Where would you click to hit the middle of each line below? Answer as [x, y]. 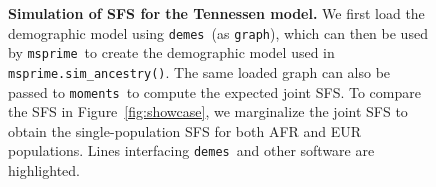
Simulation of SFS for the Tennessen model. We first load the [216, 13]
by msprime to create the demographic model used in [171, 52]
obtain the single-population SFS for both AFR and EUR [185, 130]
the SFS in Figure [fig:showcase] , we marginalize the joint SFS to [208, 111]
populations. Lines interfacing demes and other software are [191, 150]
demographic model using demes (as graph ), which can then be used [218, 32]
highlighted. [44, 170]
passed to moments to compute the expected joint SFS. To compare [214, 91]
